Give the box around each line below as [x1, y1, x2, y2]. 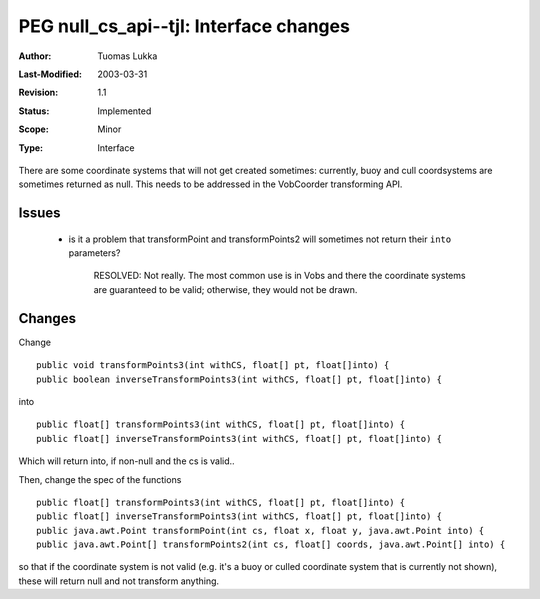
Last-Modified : [18, 68, 82, 80]
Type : [18, 141, 44, 154]
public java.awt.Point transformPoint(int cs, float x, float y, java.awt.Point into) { [36, 525, 485, 536]
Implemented [97, 105, 152, 117]
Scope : [18, 123, 49, 135]
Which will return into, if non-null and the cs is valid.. [18, 455, 235, 467]
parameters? [68, 247, 121, 259]
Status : [18, 105, 50, 117]
